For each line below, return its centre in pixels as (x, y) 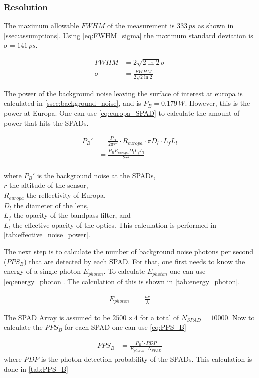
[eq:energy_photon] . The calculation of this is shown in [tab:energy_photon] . (122, 281)
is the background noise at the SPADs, (96, 175)
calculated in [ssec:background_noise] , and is (73, 103)
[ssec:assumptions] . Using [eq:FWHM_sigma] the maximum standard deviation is (129, 35)
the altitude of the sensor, (49, 185)
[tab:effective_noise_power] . (47, 235)
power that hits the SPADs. (46, 122)
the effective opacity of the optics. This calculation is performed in (114, 225)
